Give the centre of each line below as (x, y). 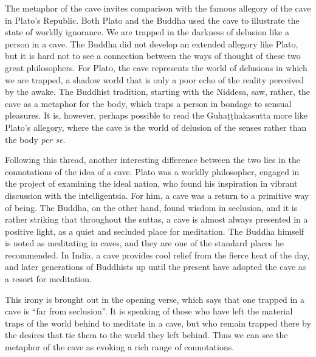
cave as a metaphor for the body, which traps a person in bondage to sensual (148, 103)
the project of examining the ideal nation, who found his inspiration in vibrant (151, 183)
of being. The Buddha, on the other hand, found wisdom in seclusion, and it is (151, 207)
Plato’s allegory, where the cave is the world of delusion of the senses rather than (156, 127)
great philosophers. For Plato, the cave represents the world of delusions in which (156, 67)
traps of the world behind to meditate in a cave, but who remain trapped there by (158, 323)
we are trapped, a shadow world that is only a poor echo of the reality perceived (154, 79)
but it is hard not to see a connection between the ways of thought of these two (153, 56)
